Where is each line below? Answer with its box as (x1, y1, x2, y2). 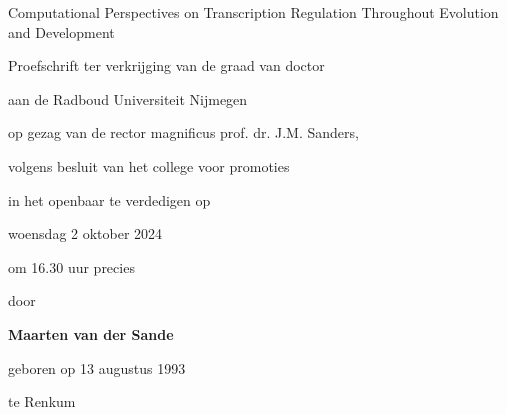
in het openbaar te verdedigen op (8, 189, 211, 210)
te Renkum (8, 391, 76, 412)
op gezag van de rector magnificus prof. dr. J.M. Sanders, (8, 122, 359, 143)
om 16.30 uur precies (8, 256, 135, 277)
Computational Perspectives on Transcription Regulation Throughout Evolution (8, 2, 499, 22)
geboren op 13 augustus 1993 (8, 357, 186, 378)
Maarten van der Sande (8, 323, 174, 344)
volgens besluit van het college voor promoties (8, 155, 290, 176)
